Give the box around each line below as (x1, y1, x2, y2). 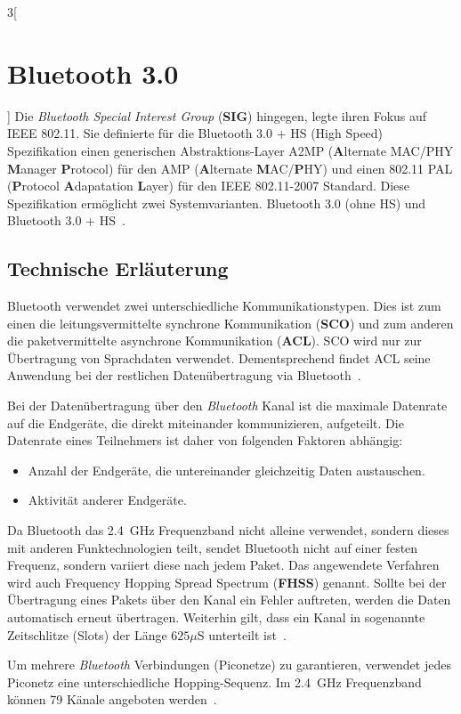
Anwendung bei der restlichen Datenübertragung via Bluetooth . (7, 366, 361, 385)
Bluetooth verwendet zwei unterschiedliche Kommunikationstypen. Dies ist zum (7, 296, 441, 315)
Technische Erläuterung (7, 255, 229, 282)
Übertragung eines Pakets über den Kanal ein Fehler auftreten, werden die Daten (7, 590, 451, 609)
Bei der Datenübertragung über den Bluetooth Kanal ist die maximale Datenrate (7, 396, 448, 415)
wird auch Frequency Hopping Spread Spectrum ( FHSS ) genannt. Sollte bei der (7, 572, 447, 591)
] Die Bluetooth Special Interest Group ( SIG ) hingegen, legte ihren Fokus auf (7, 106, 427, 125)
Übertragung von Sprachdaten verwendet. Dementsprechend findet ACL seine (7, 348, 431, 367)
